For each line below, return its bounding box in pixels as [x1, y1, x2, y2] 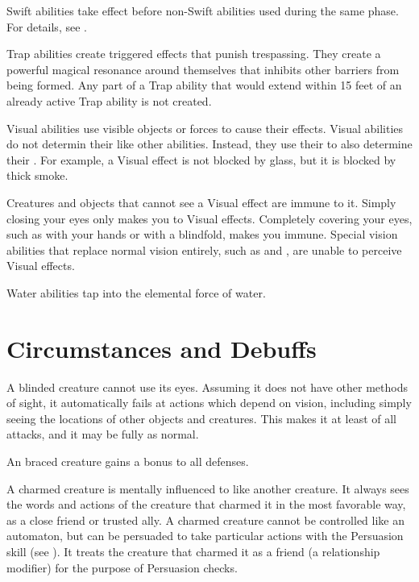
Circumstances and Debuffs [6, 331, 317, 364]
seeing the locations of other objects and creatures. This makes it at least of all [6, 409, 396, 426]
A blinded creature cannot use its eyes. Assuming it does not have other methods [6, 378, 409, 395]
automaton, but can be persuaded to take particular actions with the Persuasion [6, 527, 404, 544]
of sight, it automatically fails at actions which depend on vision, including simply [6, 394, 412, 411]
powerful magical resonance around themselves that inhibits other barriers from [6, 60, 400, 77]
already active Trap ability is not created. [6, 92, 212, 109]
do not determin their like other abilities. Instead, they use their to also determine [6, 135, 413, 152]
